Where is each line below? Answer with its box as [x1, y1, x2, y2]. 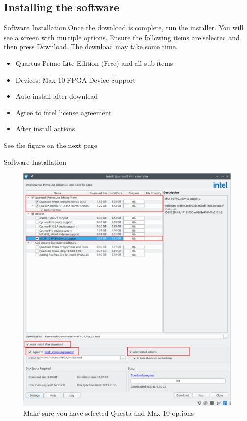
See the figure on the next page [4, 140, 97, 150]
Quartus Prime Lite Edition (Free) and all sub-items [15, 58, 173, 68]
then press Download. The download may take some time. [4, 42, 178, 52]
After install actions [15, 124, 75, 134]
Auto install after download [15, 91, 98, 101]
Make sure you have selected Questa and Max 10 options [23, 407, 194, 418]
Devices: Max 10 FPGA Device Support [15, 74, 135, 84]
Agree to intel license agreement [15, 107, 112, 117]
